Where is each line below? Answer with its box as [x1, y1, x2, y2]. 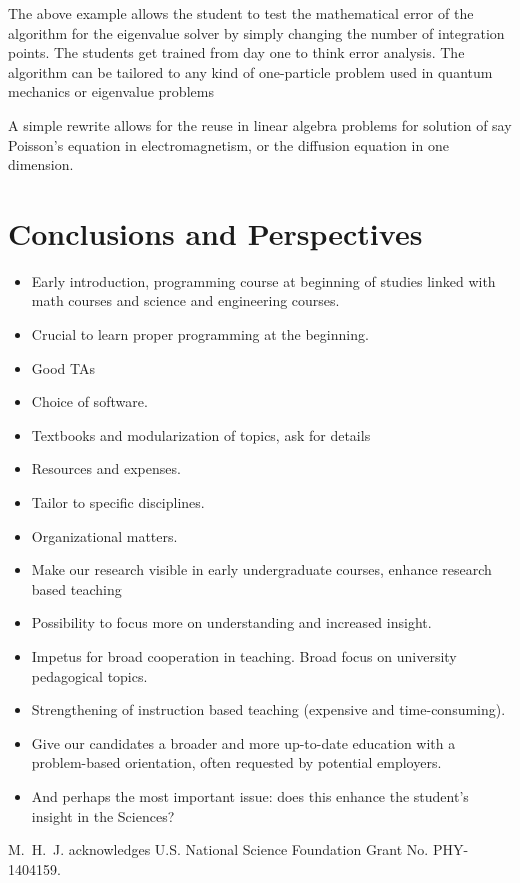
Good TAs [31, 357, 95, 378]
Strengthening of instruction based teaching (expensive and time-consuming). [31, 699, 506, 720]
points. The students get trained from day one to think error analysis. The [8, 42, 465, 63]
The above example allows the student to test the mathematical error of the [8, 3, 474, 23]
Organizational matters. [31, 525, 178, 546]
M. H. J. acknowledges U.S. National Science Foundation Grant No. [8, 839, 429, 860]
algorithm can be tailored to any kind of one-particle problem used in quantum [8, 61, 493, 82]
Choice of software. [31, 391, 148, 412]
